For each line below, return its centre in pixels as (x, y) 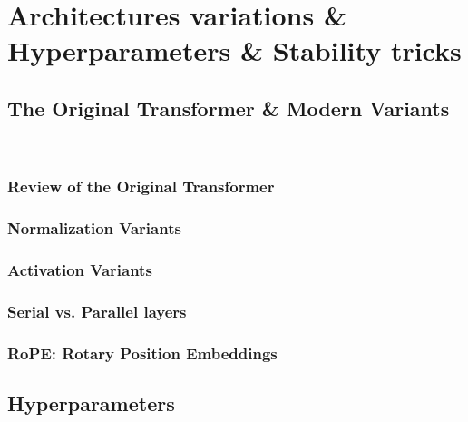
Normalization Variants (94, 228)
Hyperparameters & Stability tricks (234, 50)
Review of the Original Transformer (141, 186)
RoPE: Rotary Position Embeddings (142, 353)
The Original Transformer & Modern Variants (229, 108)
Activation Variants (80, 269)
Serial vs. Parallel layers (97, 311)
